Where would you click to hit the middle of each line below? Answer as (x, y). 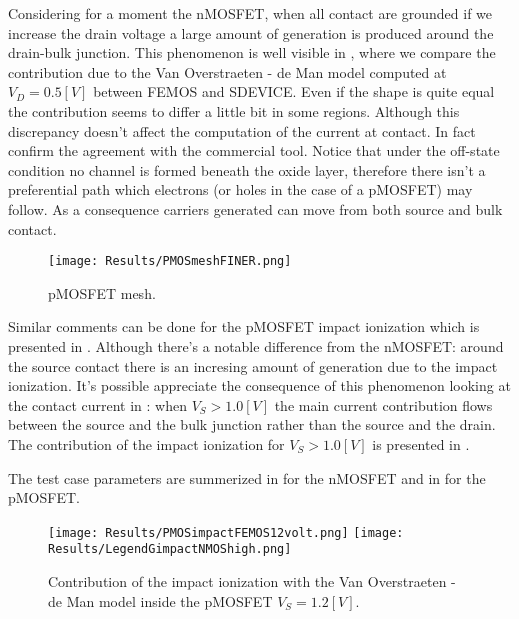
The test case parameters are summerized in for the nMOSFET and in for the (247, 477)
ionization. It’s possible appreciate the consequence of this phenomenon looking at (259, 385)
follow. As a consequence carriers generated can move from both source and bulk (255, 208)
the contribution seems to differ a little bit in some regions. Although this (234, 110)
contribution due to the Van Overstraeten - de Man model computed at (227, 71)
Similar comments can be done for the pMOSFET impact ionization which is (244, 326)
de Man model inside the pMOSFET (160, 600)
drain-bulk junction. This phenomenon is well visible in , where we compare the (252, 52)
